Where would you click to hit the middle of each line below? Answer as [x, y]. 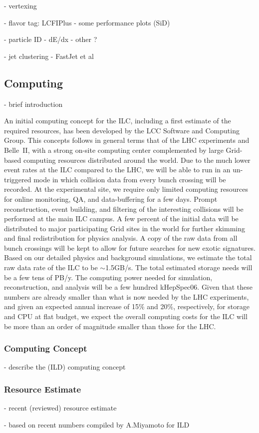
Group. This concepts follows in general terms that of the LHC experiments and [127, 140]
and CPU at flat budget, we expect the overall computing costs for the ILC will [126, 316]
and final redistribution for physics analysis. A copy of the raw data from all [121, 238]
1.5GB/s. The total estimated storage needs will [179, 267]
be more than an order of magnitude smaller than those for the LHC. [110, 326]
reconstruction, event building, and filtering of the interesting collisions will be [124, 209]
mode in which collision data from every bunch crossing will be [130, 179]
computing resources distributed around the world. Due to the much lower [137, 160]
